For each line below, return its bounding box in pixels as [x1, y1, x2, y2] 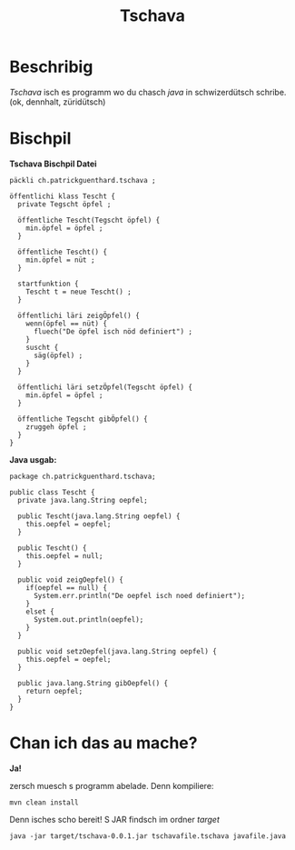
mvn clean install [9, 797, 79, 807]
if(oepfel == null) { [25, 583, 107, 592]
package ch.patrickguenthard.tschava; [9, 472, 156, 481]
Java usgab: [9, 454, 57, 465]
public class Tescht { [9, 487, 95, 496]
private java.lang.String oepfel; [17, 495, 148, 505]
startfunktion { [17, 279, 79, 288]
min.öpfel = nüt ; [25, 255, 95, 265]
